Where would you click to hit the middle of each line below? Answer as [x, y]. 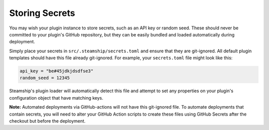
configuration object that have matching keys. [56, 98]
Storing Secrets [42, 13]
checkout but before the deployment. [47, 121]
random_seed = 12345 [45, 78]
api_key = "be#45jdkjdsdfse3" [57, 71]
